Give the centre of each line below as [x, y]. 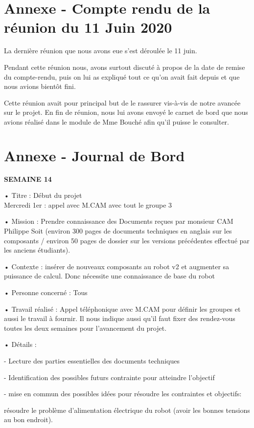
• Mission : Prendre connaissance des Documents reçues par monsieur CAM [119, 221]
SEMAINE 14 [28, 179]
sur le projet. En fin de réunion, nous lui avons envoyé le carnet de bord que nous [126, 112]
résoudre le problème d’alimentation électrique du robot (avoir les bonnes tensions [127, 410]
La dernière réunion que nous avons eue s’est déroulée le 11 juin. [101, 51]
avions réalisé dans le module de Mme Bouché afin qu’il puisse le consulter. [116, 121]
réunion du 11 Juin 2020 [88, 27]
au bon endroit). [29, 419]
